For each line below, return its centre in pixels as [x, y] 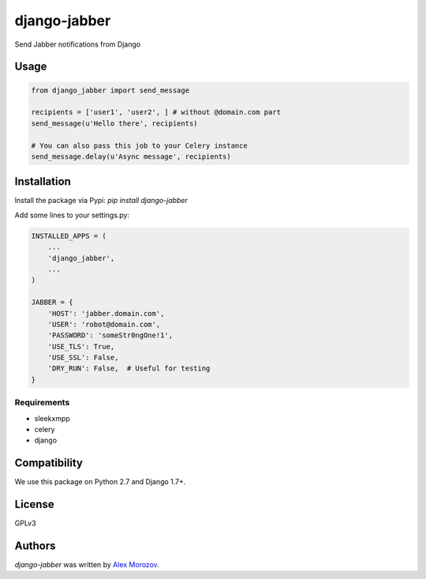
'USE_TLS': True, [81, 346]
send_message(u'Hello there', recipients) [114, 123]
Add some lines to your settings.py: [72, 215]
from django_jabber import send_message [110, 90]
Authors [35, 545]
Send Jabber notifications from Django [78, 44]
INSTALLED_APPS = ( [69, 236]
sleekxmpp [52, 418]
